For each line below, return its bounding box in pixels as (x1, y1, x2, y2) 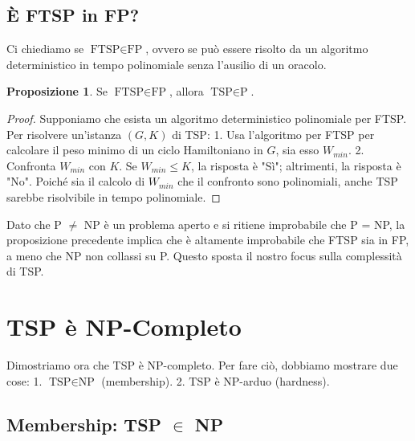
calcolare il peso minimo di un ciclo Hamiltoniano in (6, 141, 263, 158)
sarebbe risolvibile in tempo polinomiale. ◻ (6, 188, 221, 205)
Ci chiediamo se (6, 40, 84, 57)
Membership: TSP (6, 411, 162, 436)
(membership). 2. (101, 372, 185, 389)
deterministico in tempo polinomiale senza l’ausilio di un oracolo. (6, 55, 327, 72)
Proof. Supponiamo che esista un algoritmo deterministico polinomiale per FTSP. (6, 109, 407, 126)
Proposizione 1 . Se (6, 83, 108, 100)
